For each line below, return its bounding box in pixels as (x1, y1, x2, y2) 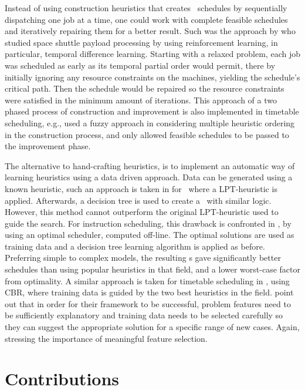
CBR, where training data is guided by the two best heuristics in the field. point (5, 286, 294, 298)
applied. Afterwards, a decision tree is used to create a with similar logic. (5, 194, 272, 206)
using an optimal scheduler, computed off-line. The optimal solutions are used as (5, 228, 294, 241)
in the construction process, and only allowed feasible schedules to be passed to (5, 128, 289, 140)
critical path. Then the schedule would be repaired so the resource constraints (5, 82, 284, 95)
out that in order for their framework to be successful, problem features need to (5, 297, 291, 310)
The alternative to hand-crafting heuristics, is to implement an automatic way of (5, 159, 295, 172)
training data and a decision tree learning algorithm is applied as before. (5, 240, 265, 252)
